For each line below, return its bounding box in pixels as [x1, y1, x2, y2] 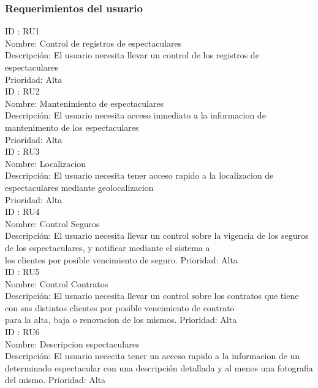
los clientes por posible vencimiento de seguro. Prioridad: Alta [5, 253, 238, 266]
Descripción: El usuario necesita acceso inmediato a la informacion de [5, 109, 266, 122]
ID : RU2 [5, 85, 40, 98]
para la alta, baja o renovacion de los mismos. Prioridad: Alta [5, 313, 237, 326]
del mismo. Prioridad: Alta [5, 373, 106, 386]
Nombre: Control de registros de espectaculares [5, 36, 182, 49]
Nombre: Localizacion [5, 157, 86, 169]
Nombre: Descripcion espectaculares [5, 337, 140, 350]
